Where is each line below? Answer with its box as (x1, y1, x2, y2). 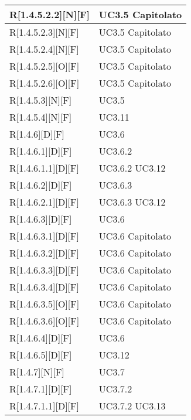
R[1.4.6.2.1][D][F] (9, 195, 79, 209)
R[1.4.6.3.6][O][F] (9, 314, 80, 327)
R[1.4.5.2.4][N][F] (9, 42, 79, 56)
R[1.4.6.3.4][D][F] (9, 280, 79, 293)
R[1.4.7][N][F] (9, 365, 64, 378)
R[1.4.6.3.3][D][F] (9, 263, 79, 276)
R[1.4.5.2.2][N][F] (9, 8, 90, 21)
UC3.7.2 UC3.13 (98, 399, 166, 412)
